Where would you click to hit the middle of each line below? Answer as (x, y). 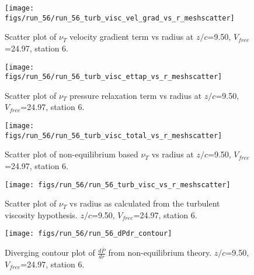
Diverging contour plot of (50, 252)
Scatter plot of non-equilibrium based (72, 154)
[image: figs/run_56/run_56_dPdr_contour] (88, 234)
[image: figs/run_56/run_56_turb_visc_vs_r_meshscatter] (118, 185)
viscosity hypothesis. (41, 214)
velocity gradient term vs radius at (132, 37)
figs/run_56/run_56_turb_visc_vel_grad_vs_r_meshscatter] (120, 18)
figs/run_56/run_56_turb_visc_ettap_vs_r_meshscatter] (114, 77)
